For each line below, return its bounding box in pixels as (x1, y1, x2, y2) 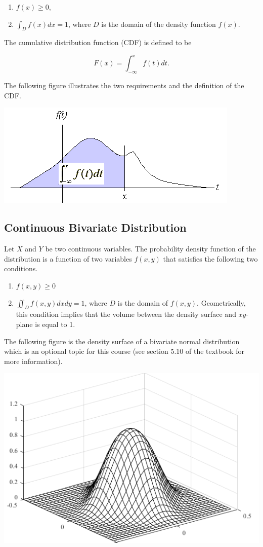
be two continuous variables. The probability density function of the (45, 243, 256, 254)
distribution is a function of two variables (4, 253, 132, 264)
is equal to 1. (35, 319, 75, 330)
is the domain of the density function (101, 18, 216, 29)
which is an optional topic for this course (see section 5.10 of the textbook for (4, 346, 244, 356)
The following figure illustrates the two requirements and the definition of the (4, 80, 244, 91)
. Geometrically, (197, 297, 246, 308)
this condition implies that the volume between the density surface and (16, 309, 236, 319)
